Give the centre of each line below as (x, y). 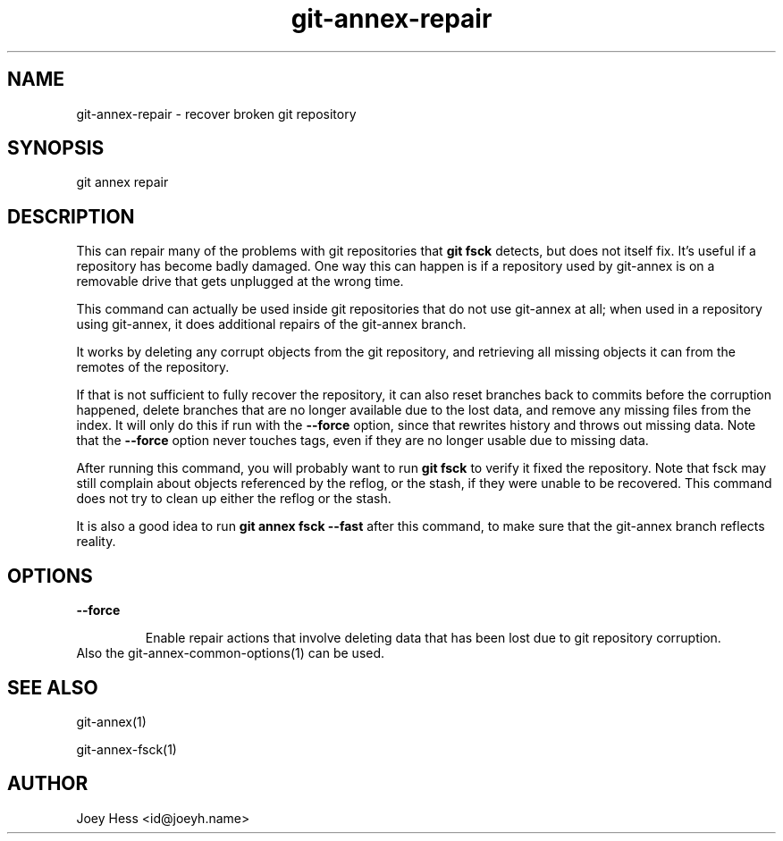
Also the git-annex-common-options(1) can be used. (231, 653)
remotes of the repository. (153, 367)
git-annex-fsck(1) (126, 749)
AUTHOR (48, 784)
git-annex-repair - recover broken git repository (216, 114)
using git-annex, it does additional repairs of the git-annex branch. (271, 324)
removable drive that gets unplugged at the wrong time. (240, 282)
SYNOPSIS (56, 148)
